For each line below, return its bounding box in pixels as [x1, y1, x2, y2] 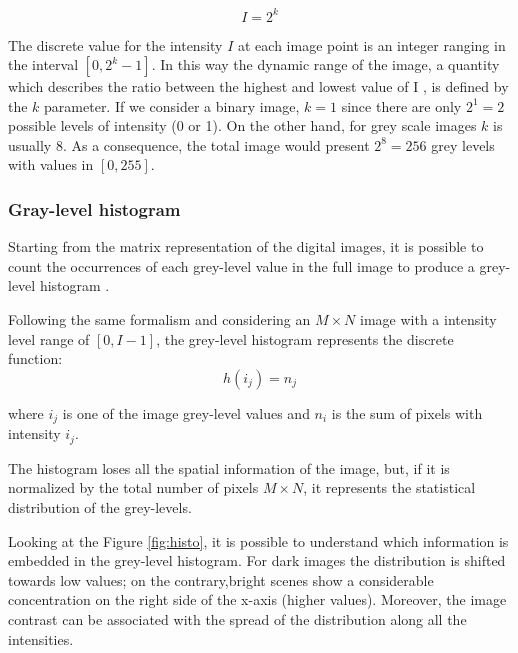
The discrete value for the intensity [8, 34, 223, 55]
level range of [8, 328, 90, 349]
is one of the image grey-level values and [62, 402, 310, 423]
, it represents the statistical [303, 477, 476, 498]
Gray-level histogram [8, 196, 181, 221]
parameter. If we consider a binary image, [44, 95, 300, 116]
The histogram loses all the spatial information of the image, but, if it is [8, 457, 450, 478]
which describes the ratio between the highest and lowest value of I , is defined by [8, 76, 509, 97]
